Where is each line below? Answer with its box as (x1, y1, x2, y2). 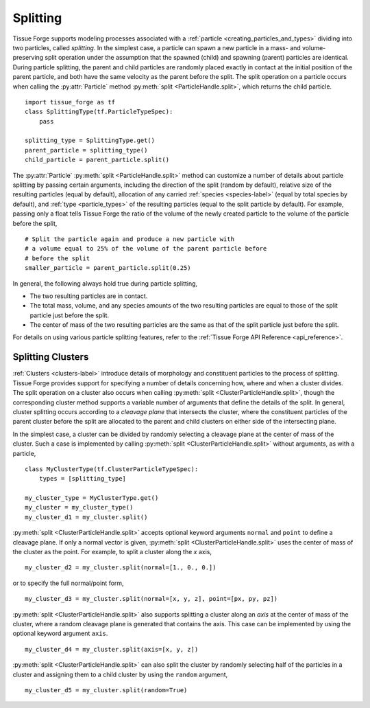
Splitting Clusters (12, 351, 89, 363)
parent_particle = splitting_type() (25, 146, 148, 154)
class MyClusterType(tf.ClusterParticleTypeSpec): (25, 465, 199, 473)
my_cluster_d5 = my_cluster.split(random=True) (25, 686, 188, 694)
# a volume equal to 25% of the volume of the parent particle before (25, 244, 267, 253)
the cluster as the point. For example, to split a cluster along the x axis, (12, 548, 212, 556)
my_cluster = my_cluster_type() (25, 503, 134, 512)
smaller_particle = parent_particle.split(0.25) (25, 264, 191, 272)
